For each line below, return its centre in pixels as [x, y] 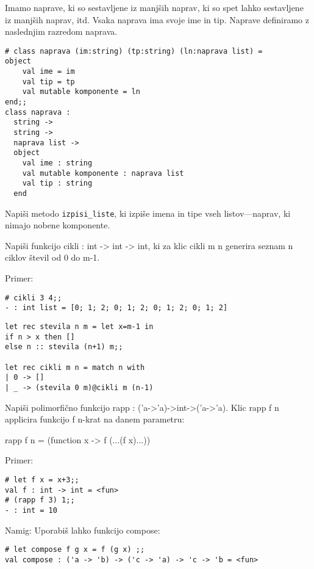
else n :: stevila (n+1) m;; [64, 347]
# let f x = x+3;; [42, 480]
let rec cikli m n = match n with [75, 367]
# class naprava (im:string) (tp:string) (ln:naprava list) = [134, 51]
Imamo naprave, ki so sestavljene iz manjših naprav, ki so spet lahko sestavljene [154, 7]
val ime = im [48, 72]
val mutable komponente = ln [81, 92]
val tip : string [57, 183]
